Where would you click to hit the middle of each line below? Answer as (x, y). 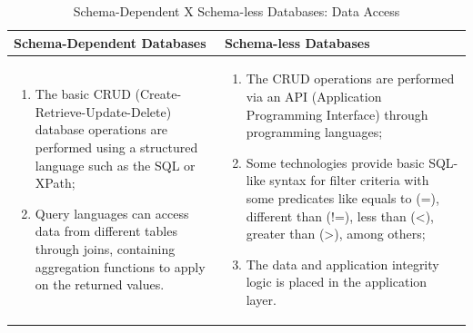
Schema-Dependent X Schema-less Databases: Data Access (236, 11)
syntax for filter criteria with (349, 180)
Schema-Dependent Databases (110, 42)
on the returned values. (100, 284)
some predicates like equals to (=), (342, 198)
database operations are (101, 129)
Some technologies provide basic (335, 162)
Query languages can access (112, 213)
